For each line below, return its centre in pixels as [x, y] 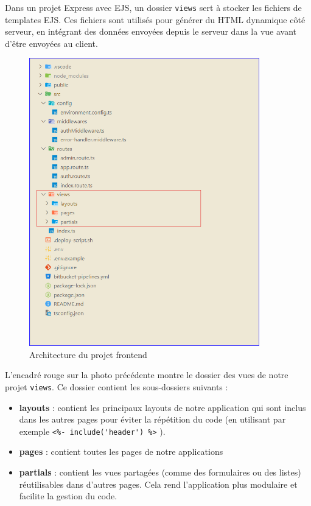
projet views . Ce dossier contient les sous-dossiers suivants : [117, 386]
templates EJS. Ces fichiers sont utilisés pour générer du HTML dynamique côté [155, 19]
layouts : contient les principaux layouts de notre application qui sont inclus [162, 407]
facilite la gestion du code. [68, 496]
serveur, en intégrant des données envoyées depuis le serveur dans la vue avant [151, 31]
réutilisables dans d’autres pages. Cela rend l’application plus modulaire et [158, 484]
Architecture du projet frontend [88, 354]
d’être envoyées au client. [51, 43]
